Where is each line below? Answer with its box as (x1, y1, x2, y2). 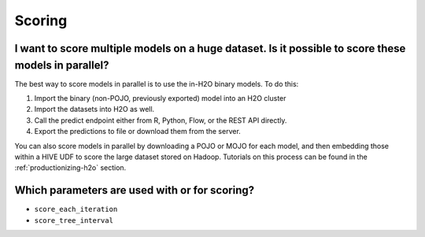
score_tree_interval (34, 216, 114, 224)
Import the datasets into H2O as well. (34, 105, 155, 114)
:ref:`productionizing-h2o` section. (14, 163, 127, 172)
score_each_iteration (34, 205, 118, 214)
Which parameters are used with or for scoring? (14, 183, 255, 197)
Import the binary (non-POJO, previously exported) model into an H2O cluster (34, 94, 286, 103)
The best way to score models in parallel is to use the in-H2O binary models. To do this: (14, 79, 299, 88)
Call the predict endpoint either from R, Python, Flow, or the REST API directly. (34, 115, 287, 125)
